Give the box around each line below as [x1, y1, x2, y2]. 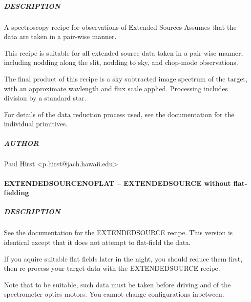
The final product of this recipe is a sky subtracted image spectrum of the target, [4, 73, 248, 83]
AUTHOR [4, 138, 39, 148]
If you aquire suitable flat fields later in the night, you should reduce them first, [4, 253, 243, 263]
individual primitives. [4, 119, 68, 129]
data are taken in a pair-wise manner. [4, 31, 117, 41]
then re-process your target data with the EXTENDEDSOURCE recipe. [4, 263, 220, 273]
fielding [4, 187, 29, 198]
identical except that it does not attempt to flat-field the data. [4, 237, 191, 247]
